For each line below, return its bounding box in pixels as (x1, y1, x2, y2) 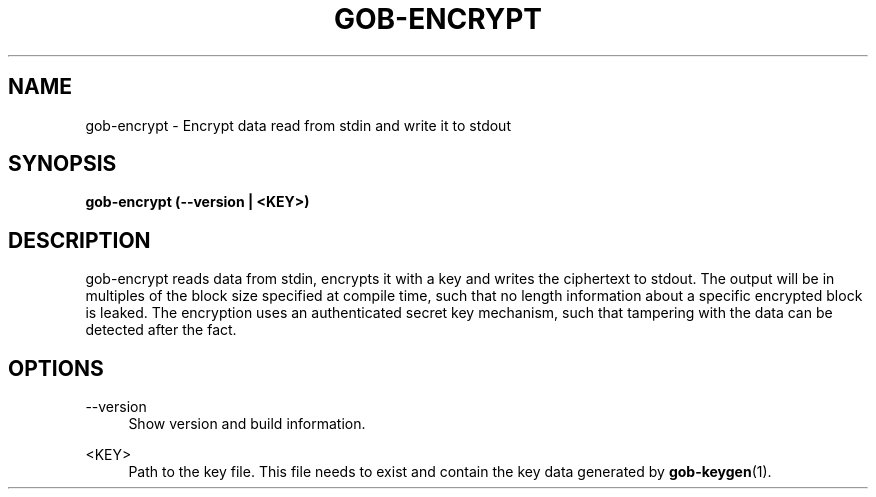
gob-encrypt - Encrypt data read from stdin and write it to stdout (85, 116, 511, 134)
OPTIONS (8, 355, 104, 381)
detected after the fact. (85, 321, 237, 339)
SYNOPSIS (8, 151, 117, 177)
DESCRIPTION (8, 227, 151, 253)
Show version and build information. (128, 415, 366, 433)
